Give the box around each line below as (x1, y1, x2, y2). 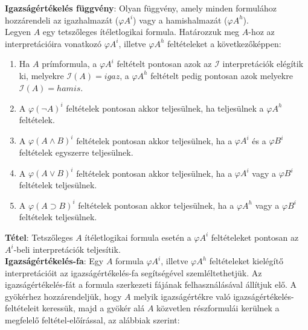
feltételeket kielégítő (209, 255, 283, 267)
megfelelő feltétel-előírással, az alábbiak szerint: (5, 314, 180, 326)
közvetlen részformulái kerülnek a (156, 302, 280, 314)
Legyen (5, 25, 31, 38)
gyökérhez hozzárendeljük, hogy (5, 290, 122, 302)
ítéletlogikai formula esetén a (85, 230, 191, 243)
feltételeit (5, 302, 40, 314)
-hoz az (248, 25, 275, 38)
